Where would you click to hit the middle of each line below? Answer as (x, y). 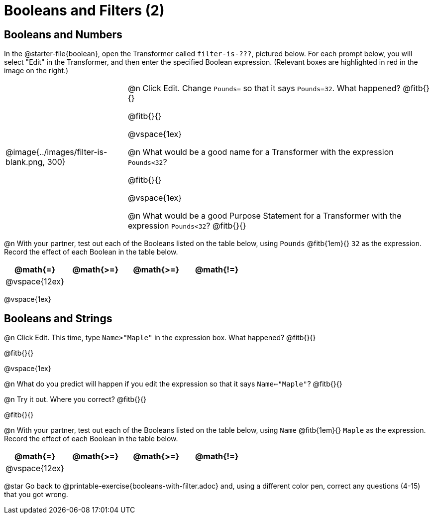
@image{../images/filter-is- (56, 152)
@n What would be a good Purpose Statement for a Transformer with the (265, 216)
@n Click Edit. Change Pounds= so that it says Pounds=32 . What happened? (264, 88)
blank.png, (25, 162)
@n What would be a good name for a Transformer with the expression (261, 152)
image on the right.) (36, 71)
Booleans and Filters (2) (84, 10)
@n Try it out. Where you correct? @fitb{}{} (75, 399)
